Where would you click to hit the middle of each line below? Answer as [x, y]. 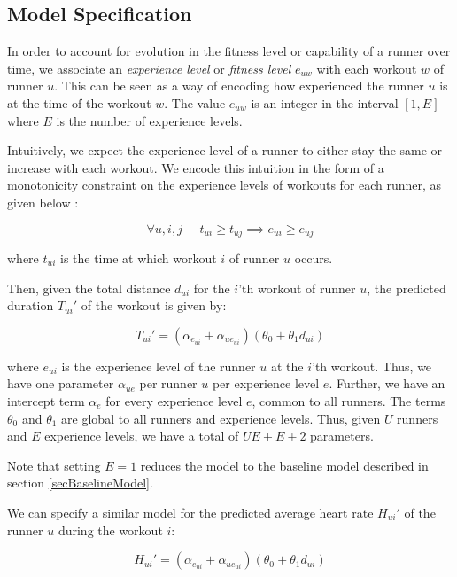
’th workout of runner [297, 288]
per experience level [266, 383]
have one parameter [61, 383]
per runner [168, 383]
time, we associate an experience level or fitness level [149, 68]
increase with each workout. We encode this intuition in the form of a [196, 167]
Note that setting [54, 465]
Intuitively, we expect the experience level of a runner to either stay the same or [225, 150]
